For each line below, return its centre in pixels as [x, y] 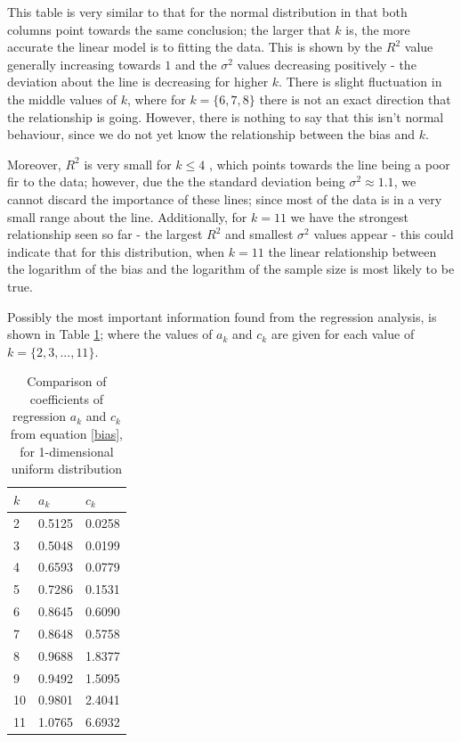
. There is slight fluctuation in [360, 82]
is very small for [128, 164]
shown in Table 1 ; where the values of [110, 334]
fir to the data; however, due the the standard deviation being [176, 181]
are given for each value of [343, 334]
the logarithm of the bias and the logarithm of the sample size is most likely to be [231, 269]
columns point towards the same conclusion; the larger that [169, 29]
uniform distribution [67, 469]
